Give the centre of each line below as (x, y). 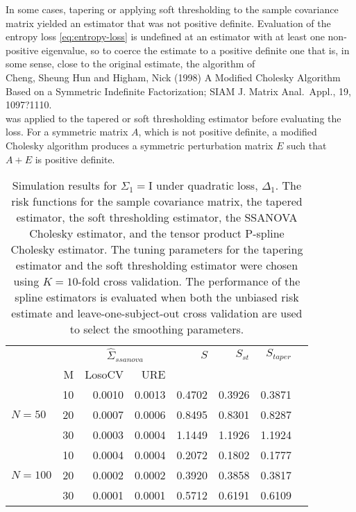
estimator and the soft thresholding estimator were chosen (157, 265)
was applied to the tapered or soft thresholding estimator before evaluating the (173, 118)
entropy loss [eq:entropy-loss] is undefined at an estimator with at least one (165, 36)
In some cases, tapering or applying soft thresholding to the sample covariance (172, 9)
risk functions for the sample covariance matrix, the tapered (157, 201)
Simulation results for (65, 185)
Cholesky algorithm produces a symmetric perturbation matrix (139, 145)
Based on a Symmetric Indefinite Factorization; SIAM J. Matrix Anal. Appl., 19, (178, 91)
